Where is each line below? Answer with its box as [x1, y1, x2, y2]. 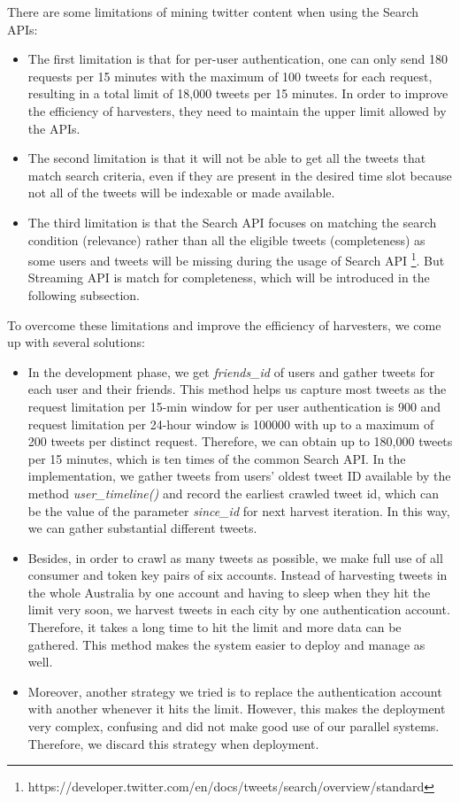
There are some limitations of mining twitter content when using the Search [7, 3, 419, 20]
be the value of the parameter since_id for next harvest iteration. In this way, [27, 501, 450, 520]
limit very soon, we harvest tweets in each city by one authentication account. [27, 600, 450, 619]
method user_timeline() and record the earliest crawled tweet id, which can [27, 483, 439, 502]
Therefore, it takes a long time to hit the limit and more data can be [27, 618, 402, 636]
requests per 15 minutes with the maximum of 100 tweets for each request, [27, 66, 433, 85]
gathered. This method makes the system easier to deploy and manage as [27, 635, 425, 653]
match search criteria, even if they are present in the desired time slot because [27, 166, 452, 184]
